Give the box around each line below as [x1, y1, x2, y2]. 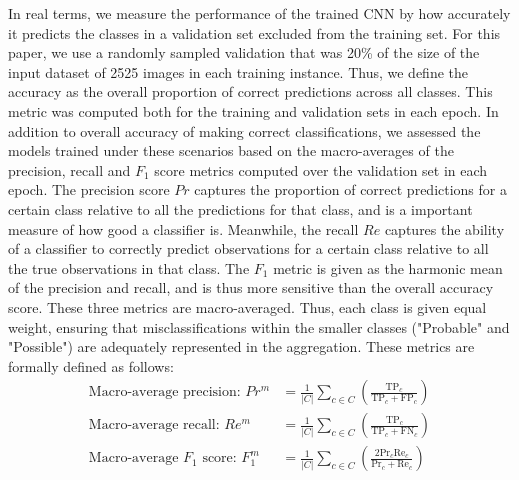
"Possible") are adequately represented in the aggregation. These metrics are [8, 336, 475, 357]
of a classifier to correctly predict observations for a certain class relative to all [8, 238, 489, 259]
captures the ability [384, 218, 505, 239]
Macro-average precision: [88, 385, 241, 400]
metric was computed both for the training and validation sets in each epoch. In [8, 100, 499, 121]
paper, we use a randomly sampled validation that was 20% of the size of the [8, 42, 480, 63]
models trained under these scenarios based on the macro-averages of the [8, 140, 454, 161]
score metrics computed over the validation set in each [154, 159, 488, 180]
